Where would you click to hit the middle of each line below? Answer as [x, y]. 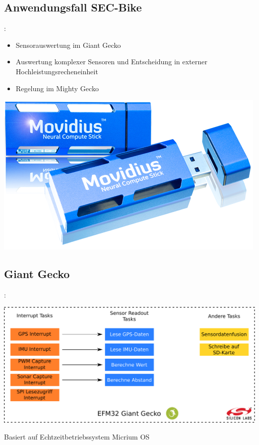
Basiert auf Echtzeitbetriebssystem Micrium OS [77, 436]
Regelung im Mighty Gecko [57, 88]
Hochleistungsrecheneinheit [57, 71]
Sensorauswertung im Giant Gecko [68, 45]
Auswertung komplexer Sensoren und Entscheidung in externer [112, 62]
